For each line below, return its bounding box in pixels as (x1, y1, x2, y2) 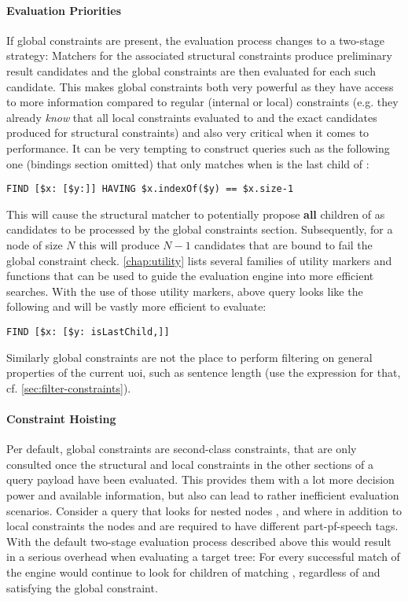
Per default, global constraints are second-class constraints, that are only (6, 441, 357, 457)
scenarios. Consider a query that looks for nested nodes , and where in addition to (6, 502, 402, 518)
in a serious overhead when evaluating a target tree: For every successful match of (6, 548, 400, 565)
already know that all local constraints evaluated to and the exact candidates (6, 109, 377, 125)
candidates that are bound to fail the (194, 236, 373, 253)
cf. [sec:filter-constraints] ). (6, 379, 131, 396)
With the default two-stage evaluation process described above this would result (6, 533, 391, 549)
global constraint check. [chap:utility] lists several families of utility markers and (6, 252, 392, 268)
